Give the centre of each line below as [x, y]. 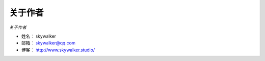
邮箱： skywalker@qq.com [48, 43]
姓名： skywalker [39, 36]
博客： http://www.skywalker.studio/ [58, 50]
